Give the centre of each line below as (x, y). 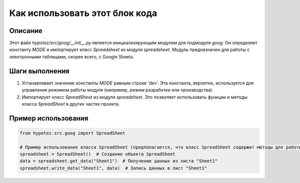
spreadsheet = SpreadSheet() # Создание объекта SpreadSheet (97, 154)
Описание (26, 31)
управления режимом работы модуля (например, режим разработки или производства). (117, 90)
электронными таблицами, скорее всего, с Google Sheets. (72, 56)
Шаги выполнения (39, 71)
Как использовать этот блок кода (83, 13)
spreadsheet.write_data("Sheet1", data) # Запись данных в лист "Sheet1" (113, 168)
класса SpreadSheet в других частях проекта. (71, 104)
